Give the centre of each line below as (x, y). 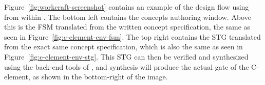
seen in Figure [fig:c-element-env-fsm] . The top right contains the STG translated (132, 36)
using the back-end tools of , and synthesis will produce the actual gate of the (127, 66)
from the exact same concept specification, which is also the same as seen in (124, 47)
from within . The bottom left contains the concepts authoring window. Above (128, 17)
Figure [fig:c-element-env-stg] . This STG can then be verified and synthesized (126, 56)
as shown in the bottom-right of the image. (100, 77)
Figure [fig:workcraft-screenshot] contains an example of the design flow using (127, 7)
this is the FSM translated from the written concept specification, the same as (127, 27)
